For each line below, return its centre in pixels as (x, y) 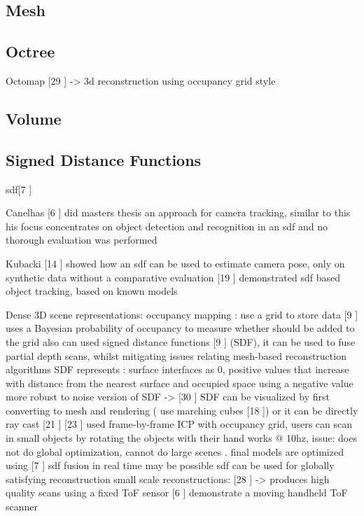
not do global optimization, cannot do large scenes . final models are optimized (175, 451)
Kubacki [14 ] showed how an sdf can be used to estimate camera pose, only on (175, 263)
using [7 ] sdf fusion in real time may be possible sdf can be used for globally (170, 465)
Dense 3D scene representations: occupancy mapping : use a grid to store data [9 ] (182, 314)
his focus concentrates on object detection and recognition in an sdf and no (167, 226)
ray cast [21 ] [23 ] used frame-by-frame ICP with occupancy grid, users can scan (179, 424)
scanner (22, 507)
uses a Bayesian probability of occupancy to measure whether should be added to (180, 328)
